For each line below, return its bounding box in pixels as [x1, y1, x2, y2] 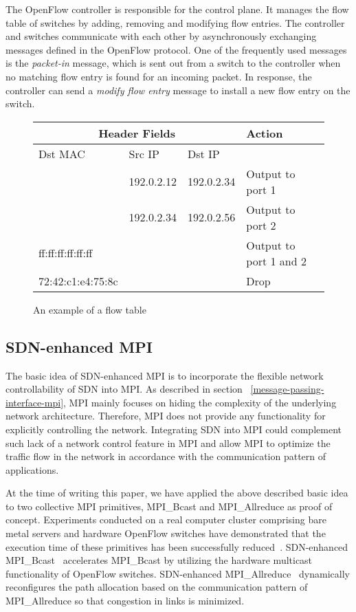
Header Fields [98, 124, 176, 141]
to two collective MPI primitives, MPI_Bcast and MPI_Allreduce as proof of [5, 499, 333, 513]
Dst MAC [38, 145, 85, 162]
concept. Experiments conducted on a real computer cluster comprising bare [5, 512, 326, 527]
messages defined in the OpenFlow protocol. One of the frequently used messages [5, 42, 347, 56]
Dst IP [187, 145, 220, 162]
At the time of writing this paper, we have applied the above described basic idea [5, 485, 348, 500]
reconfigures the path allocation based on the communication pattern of [5, 580, 308, 594]
